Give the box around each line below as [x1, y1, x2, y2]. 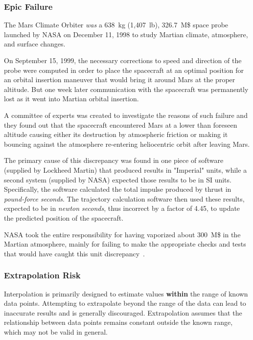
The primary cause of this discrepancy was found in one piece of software [4, 155, 224, 165]
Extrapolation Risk [4, 269, 81, 281]
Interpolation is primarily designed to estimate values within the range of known [4, 288, 248, 298]
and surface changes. [4, 39, 66, 49]
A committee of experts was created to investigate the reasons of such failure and [4, 110, 248, 120]
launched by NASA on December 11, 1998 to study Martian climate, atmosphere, [4, 29, 248, 39]
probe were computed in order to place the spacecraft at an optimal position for [4, 65, 244, 75]
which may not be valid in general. [4, 326, 108, 337]
